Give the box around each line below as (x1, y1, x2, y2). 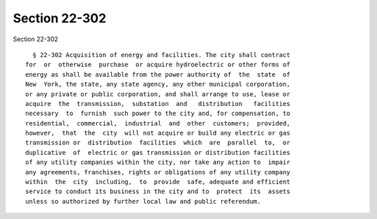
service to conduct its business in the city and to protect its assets (25, 188, 290, 195)
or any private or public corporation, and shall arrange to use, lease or (25, 90, 290, 98)
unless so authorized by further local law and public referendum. (25, 197, 261, 205)
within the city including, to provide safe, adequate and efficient (25, 178, 290, 186)
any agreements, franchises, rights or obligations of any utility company (25, 168, 290, 176)
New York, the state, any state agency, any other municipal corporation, (25, 80, 290, 89)
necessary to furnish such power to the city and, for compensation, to (25, 109, 290, 118)
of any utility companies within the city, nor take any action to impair (25, 158, 290, 167)
